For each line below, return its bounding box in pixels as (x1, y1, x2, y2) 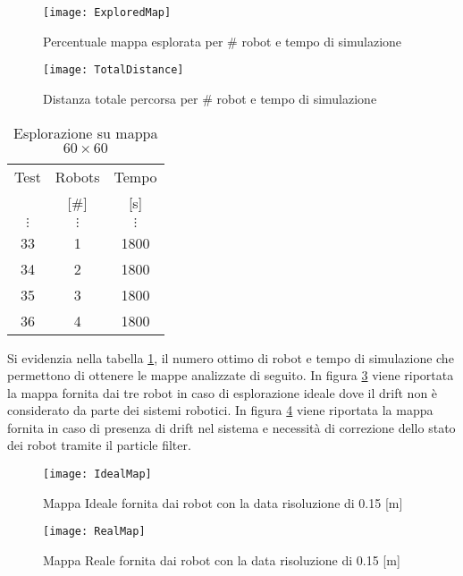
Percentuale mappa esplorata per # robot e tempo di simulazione (43, 31, 402, 50)
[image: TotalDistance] (43, 64, 184, 77)
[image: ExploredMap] (43, 6, 172, 19)
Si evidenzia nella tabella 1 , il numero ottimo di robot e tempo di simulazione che (7, 348, 454, 367)
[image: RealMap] (43, 525, 146, 538)
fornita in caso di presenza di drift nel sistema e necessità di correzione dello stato (7, 418, 456, 436)
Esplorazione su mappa (13, 122, 158, 143)
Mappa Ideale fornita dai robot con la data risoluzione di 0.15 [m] (43, 493, 403, 512)
